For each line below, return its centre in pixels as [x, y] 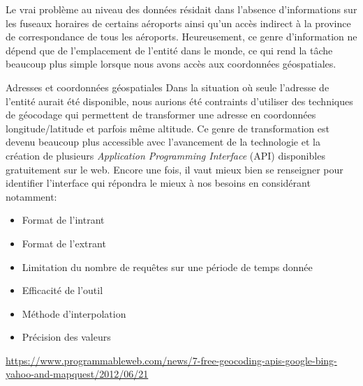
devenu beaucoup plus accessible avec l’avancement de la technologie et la [163, 142]
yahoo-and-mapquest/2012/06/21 [77, 374]
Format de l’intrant [63, 220]
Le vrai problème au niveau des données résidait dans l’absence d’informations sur [181, 9]
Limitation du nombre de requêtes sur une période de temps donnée [167, 267]
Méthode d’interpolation [74, 313]
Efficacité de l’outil [62, 290]
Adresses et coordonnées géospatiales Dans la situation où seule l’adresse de [168, 87]
